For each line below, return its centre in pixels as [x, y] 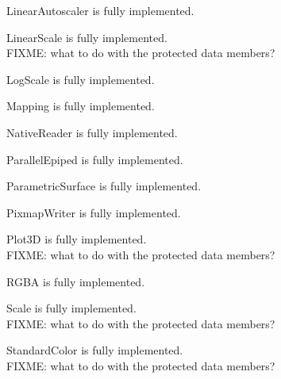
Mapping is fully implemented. [81, 106]
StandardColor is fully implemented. [95, 350]
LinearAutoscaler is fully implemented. [100, 10]
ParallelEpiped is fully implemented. [95, 159]
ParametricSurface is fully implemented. [104, 186]
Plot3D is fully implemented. [77, 239]
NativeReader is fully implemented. [92, 132]
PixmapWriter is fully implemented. [94, 212]
